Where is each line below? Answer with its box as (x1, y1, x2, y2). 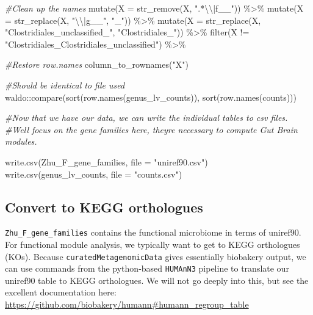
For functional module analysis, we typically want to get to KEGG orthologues (5, 237, 300, 250)
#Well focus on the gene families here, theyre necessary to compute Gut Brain (5, 123, 298, 136)
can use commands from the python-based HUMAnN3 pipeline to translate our (5, 262, 289, 275)
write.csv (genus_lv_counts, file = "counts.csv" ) (5, 167, 182, 180)
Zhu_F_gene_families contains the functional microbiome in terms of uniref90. (5, 226, 301, 239)
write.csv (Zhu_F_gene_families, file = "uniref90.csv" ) (5, 155, 208, 168)
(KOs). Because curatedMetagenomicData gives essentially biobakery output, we (5, 250, 306, 262)
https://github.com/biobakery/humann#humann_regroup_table (5, 298, 249, 311)
